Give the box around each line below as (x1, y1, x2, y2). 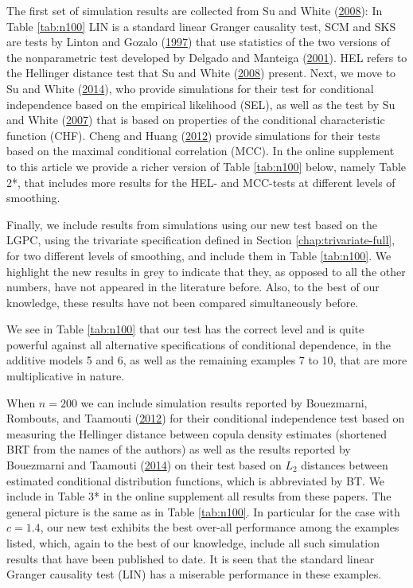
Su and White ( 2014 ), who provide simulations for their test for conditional (6, 80, 374, 96)
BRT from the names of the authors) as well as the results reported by (6, 441, 351, 458)
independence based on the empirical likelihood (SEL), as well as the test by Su (6, 95, 395, 112)
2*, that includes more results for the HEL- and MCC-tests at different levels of (6, 173, 395, 190)
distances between (301, 457, 388, 473)
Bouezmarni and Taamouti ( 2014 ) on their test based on (6, 457, 282, 473)
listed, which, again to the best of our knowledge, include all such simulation (6, 535, 380, 551)
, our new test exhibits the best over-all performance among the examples (40, 519, 399, 535)
